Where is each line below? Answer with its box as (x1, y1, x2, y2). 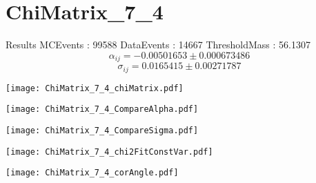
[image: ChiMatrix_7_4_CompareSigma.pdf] (6, 125, 199, 135)
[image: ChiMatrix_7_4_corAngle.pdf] (6, 168, 179, 178)
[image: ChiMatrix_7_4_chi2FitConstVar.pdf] (6, 146, 213, 157)
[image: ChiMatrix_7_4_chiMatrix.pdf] (6, 83, 184, 93)
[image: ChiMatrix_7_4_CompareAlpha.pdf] (6, 104, 199, 115)
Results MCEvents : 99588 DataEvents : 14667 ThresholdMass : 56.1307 (6, 37, 310, 52)
